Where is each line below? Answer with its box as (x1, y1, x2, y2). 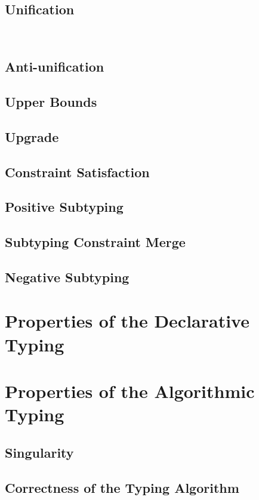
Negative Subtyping (5, 267, 129, 286)
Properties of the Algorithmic (5, 379, 255, 403)
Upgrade (5, 127, 59, 146)
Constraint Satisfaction (5, 162, 150, 181)
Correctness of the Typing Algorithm (5, 478, 239, 496)
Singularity (5, 443, 74, 461)
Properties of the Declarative (5, 308, 249, 333)
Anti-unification (5, 57, 104, 76)
